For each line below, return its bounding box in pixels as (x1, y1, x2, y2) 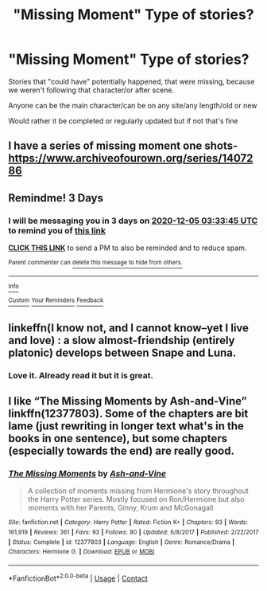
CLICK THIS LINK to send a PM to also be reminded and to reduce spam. (8, 243, 247, 252)
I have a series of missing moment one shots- (8, 139, 238, 153)
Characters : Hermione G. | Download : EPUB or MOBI (8, 548, 155, 556)
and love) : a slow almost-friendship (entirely (8, 333, 236, 347)
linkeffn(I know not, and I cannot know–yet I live (8, 321, 249, 335)
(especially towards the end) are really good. (8, 444, 234, 458)
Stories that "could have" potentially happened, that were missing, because (8, 76, 255, 86)
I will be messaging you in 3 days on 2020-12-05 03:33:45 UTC (8, 215, 258, 226)
